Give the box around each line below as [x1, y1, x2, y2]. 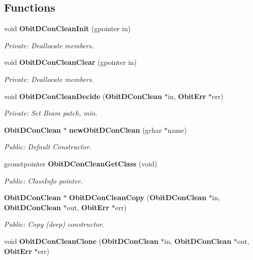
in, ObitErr [167, 91, 206, 101]
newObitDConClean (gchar [69, 124, 162, 135]
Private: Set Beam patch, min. [4, 108, 98, 118]
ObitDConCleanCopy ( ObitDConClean [69, 192, 207, 203]
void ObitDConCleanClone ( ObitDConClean [4, 235, 158, 246]
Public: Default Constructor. [4, 141, 92, 152]
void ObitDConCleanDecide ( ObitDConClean [4, 91, 162, 101]
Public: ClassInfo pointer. [4, 175, 83, 186]
